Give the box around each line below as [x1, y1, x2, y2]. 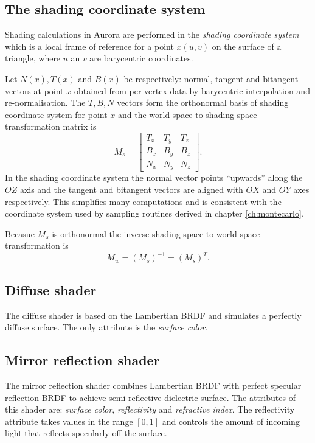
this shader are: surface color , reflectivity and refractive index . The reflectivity [5, 403, 295, 416]
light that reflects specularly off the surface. [5, 427, 167, 439]
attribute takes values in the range [5, 414, 133, 427]
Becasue [5, 227, 35, 240]
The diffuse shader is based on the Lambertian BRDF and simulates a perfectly [5, 309, 302, 321]
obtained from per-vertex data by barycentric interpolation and [74, 84, 310, 97]
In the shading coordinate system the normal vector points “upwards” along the [5, 171, 303, 184]
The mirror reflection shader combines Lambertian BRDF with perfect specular [5, 379, 302, 392]
